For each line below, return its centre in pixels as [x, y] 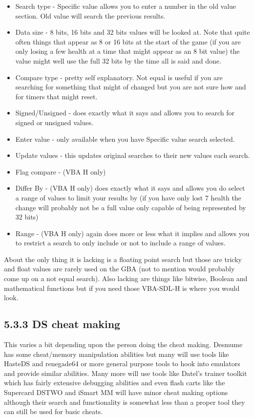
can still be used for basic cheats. [53, 411]
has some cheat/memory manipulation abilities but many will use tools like [116, 354]
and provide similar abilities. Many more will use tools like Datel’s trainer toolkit [126, 373]
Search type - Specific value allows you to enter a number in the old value [126, 6]
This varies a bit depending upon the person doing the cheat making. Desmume [123, 344]
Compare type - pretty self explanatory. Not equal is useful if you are [119, 77]
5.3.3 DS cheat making [62, 324]
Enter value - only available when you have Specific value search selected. [125, 139]
